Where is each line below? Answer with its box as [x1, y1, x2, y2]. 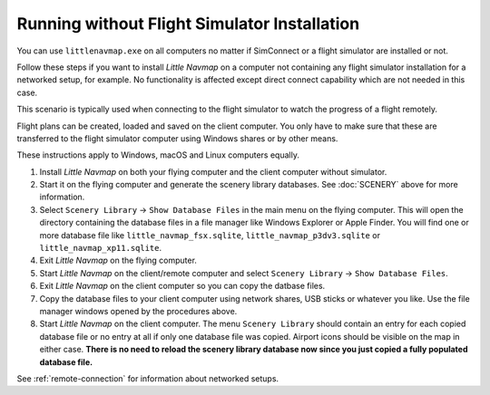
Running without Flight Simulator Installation [16, 14, 360, 34]
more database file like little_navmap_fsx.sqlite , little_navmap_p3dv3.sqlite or [39, 229, 381, 240]
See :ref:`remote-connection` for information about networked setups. [16, 372, 279, 384]
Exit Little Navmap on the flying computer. [39, 255, 197, 266]
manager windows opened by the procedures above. [39, 305, 238, 316]
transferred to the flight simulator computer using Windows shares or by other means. [16, 132, 338, 144]
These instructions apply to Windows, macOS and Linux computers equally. [16, 149, 299, 160]
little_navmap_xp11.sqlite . [39, 243, 162, 254]
